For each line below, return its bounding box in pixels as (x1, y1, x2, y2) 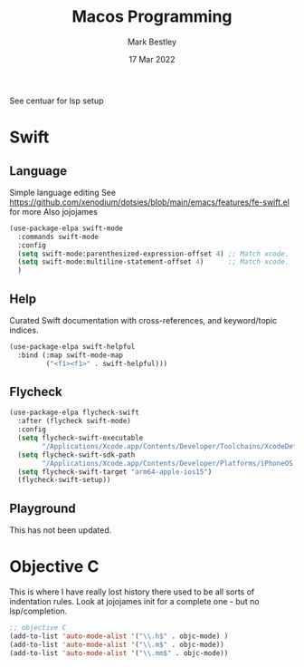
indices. (9, 324, 39, 335)
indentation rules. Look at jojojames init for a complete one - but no (9, 596, 260, 607)
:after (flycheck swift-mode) (17, 417, 131, 426)
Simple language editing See (9, 187, 116, 198)
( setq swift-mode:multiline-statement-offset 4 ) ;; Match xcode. (17, 257, 290, 266)
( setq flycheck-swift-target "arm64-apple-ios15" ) (17, 467, 213, 477)
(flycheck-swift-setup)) (17, 476, 111, 485)
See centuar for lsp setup (9, 95, 104, 106)
